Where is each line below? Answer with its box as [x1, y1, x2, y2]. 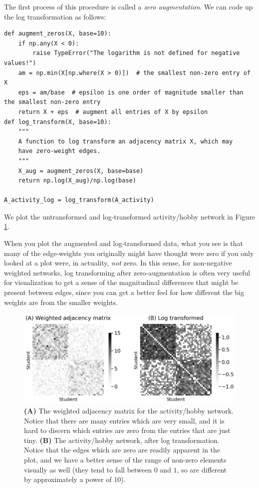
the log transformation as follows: [4, 11, 106, 21]
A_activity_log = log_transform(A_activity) [4, 196, 154, 204]
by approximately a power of [24, 474, 112, 484]
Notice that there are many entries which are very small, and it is [24, 415, 225, 425]
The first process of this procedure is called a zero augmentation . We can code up [4, 1, 253, 11]
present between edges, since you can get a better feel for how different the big [4, 287, 244, 297]
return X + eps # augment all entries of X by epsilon [18, 108, 208, 115]
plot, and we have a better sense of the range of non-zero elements [24, 454, 227, 464]
